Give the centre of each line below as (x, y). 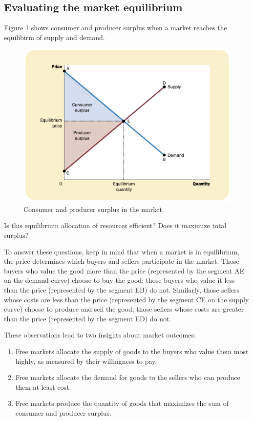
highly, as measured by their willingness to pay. (86, 361)
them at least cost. (43, 387)
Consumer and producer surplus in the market (93, 209)
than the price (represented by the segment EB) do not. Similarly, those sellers (122, 290)
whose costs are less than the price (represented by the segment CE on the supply (126, 299)
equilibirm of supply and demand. (54, 37)
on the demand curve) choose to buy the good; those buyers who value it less (119, 280)
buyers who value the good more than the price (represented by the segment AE (124, 270)
